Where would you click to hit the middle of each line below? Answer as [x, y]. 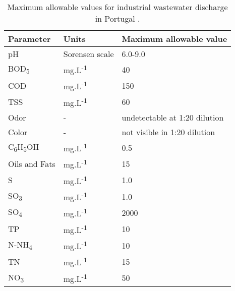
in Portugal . [117, 18]
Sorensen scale [89, 54]
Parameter [30, 39]
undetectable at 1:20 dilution [173, 117]
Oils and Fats [32, 163]
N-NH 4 [20, 245]
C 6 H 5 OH [24, 148]
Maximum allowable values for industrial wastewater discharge [117, 7]
